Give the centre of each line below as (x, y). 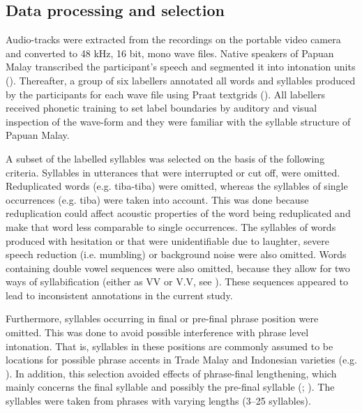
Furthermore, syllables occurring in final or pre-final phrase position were (162, 318)
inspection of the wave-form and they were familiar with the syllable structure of (178, 121)
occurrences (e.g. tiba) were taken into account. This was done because (157, 199)
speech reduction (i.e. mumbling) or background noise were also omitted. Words (176, 254)
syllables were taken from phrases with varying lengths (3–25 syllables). (158, 401)
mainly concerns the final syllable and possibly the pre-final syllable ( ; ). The (170, 387)
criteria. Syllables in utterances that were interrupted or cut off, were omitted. (173, 172)
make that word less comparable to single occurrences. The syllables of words (171, 226)
